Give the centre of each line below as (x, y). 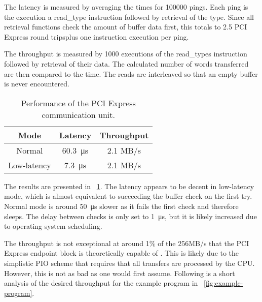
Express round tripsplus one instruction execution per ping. (97, 36)
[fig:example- (223, 283)
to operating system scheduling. (53, 226)
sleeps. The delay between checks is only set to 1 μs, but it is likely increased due (130, 216)
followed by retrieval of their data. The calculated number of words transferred (126, 63)
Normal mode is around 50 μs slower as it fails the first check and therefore (121, 206)
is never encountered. (37, 84)
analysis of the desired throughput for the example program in (101, 283)
